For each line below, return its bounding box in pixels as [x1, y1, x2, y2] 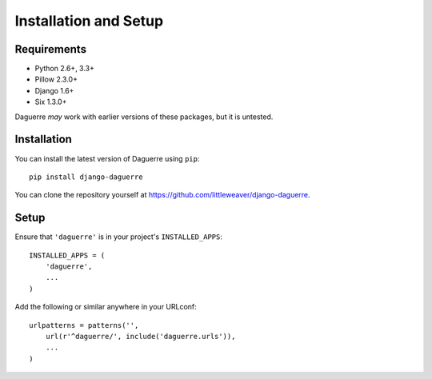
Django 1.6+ [34, 86, 74, 95]
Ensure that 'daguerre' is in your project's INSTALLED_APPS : [14, 232, 223, 241]
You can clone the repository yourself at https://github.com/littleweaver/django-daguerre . [14, 190, 311, 200]
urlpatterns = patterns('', [29, 321, 139, 329]
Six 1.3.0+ [34, 97, 67, 107]
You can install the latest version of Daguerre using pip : [14, 154, 200, 163]
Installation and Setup [14, 12, 164, 30]
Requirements [14, 42, 87, 56]
